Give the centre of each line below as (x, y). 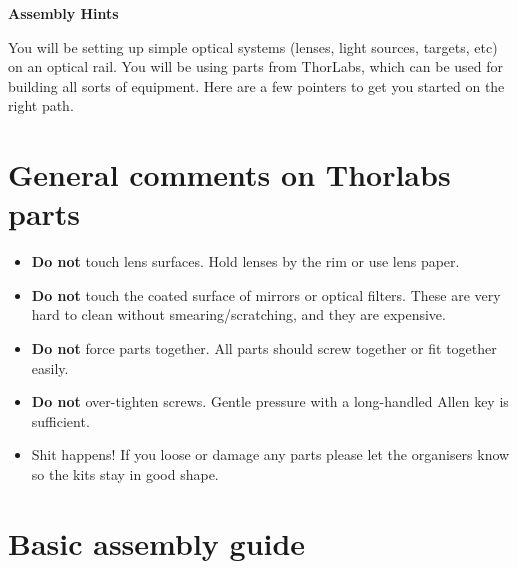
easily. (50, 367)
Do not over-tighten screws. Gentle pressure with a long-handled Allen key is (270, 401)
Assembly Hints (63, 13)
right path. (41, 105)
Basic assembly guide (157, 542)
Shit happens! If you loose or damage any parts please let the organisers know (270, 454)
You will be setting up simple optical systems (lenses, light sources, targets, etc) (253, 46)
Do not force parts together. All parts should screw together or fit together (264, 348)
